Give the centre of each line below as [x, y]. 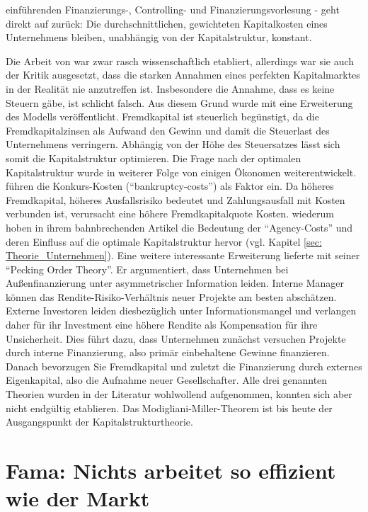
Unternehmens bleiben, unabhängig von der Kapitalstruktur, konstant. [159, 37]
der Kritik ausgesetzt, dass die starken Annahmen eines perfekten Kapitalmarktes [183, 75]
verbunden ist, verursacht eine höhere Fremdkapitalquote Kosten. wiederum [170, 214]
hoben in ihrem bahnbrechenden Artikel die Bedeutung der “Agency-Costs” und [179, 227]
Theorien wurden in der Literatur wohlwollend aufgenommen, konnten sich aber [179, 394]
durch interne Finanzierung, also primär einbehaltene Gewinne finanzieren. [168, 352]
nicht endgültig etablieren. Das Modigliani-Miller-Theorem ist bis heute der [169, 408]
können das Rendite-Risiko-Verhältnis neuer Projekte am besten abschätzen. [171, 296]
